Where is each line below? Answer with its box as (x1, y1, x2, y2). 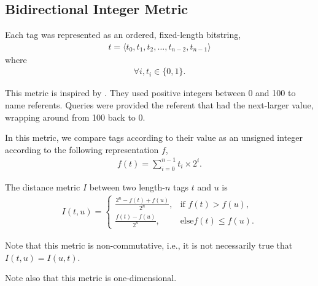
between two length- (89, 180, 165, 193)
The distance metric (5, 180, 80, 193)
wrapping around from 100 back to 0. (5, 110, 145, 123)
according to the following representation (5, 143, 159, 156)
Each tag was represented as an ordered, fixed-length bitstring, (5, 28, 241, 41)
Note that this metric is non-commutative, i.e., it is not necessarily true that (5, 238, 293, 251)
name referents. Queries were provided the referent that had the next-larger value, (5, 99, 314, 111)
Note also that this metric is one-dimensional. (5, 271, 177, 284)
